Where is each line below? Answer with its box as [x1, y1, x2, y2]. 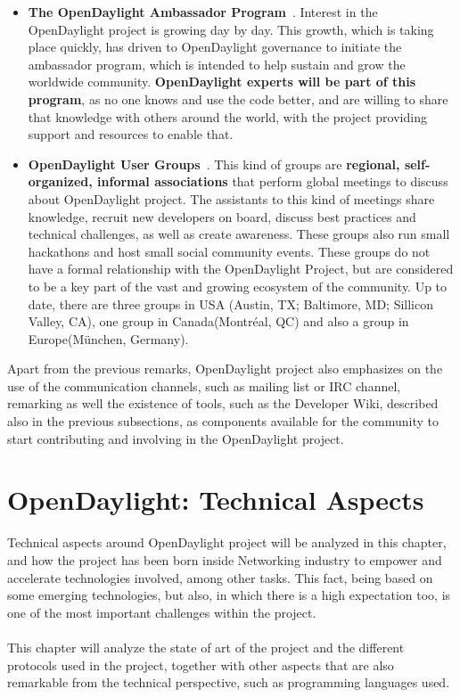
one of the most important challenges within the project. [7, 603, 316, 621]
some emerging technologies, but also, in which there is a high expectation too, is [7, 586, 451, 604]
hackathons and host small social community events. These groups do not [28, 242, 431, 260]
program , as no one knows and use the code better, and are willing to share [28, 89, 448, 108]
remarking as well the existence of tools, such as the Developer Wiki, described [7, 394, 439, 413]
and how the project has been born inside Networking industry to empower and [7, 550, 442, 569]
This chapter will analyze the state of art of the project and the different [7, 637, 405, 656]
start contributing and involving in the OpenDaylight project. [7, 429, 344, 447]
